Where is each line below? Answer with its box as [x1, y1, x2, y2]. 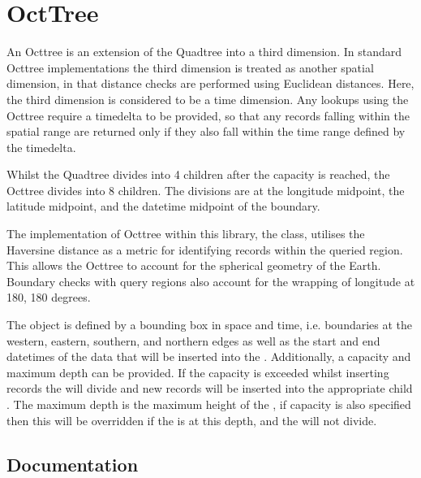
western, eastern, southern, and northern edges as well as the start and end [6, 332, 380, 349]
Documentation [6, 451, 139, 476]
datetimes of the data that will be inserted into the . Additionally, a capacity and [6, 348, 411, 365]
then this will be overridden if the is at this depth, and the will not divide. [6, 411, 377, 428]
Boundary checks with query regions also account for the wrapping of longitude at [6, 272, 415, 289]
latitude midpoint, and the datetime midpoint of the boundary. [6, 198, 320, 215]
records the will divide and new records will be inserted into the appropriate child [6, 380, 413, 397]
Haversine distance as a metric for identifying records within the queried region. [6, 241, 403, 258]
